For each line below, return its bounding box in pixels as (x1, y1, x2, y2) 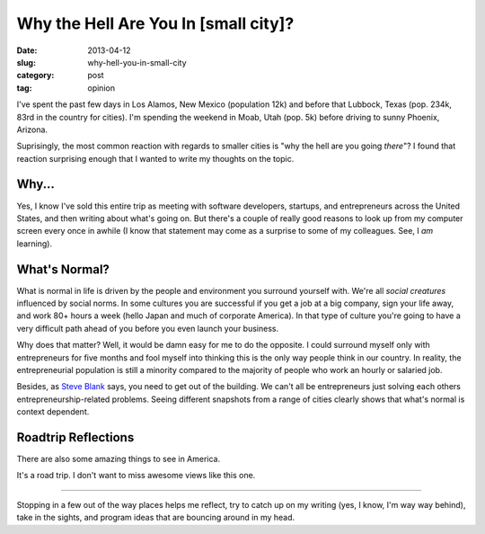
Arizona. (16, 124, 48, 135)
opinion (87, 82, 116, 93)
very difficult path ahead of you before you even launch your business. (16, 323, 278, 334)
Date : (16, 45, 38, 56)
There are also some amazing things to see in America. (16, 454, 221, 465)
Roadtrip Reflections (16, 430, 135, 445)
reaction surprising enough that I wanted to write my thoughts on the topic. (16, 153, 295, 164)
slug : (16, 57, 36, 67)
